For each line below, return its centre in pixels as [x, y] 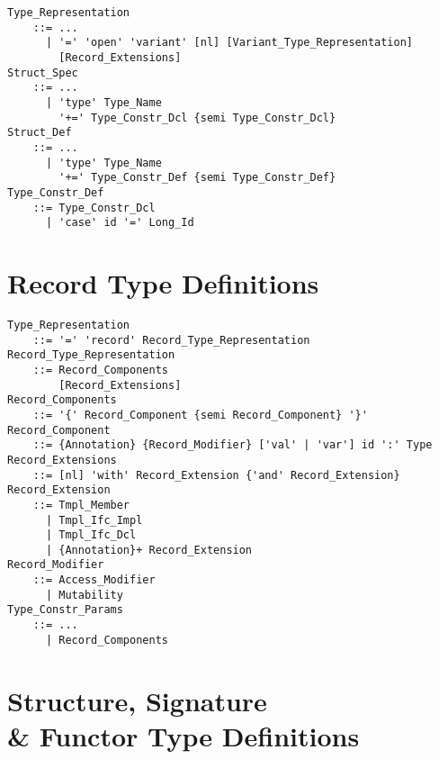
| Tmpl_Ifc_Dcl [91, 535]
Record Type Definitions [163, 283]
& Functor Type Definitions [184, 735]
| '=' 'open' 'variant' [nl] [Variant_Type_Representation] [229, 43]
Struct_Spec [43, 72]
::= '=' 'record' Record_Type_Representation [171, 340]
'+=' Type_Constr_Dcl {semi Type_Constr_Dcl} [197, 117]
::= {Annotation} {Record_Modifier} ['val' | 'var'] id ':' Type [233, 445]
